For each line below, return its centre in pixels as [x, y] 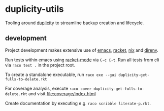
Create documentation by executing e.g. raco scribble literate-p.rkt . [78, 103]
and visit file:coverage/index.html [62, 93]
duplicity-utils [34, 9]
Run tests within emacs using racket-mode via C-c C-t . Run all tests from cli [82, 60]
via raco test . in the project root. [40, 65]
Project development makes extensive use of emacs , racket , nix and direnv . [82, 50]
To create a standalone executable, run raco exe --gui [61, 74]
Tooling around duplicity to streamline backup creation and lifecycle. [75, 23]
